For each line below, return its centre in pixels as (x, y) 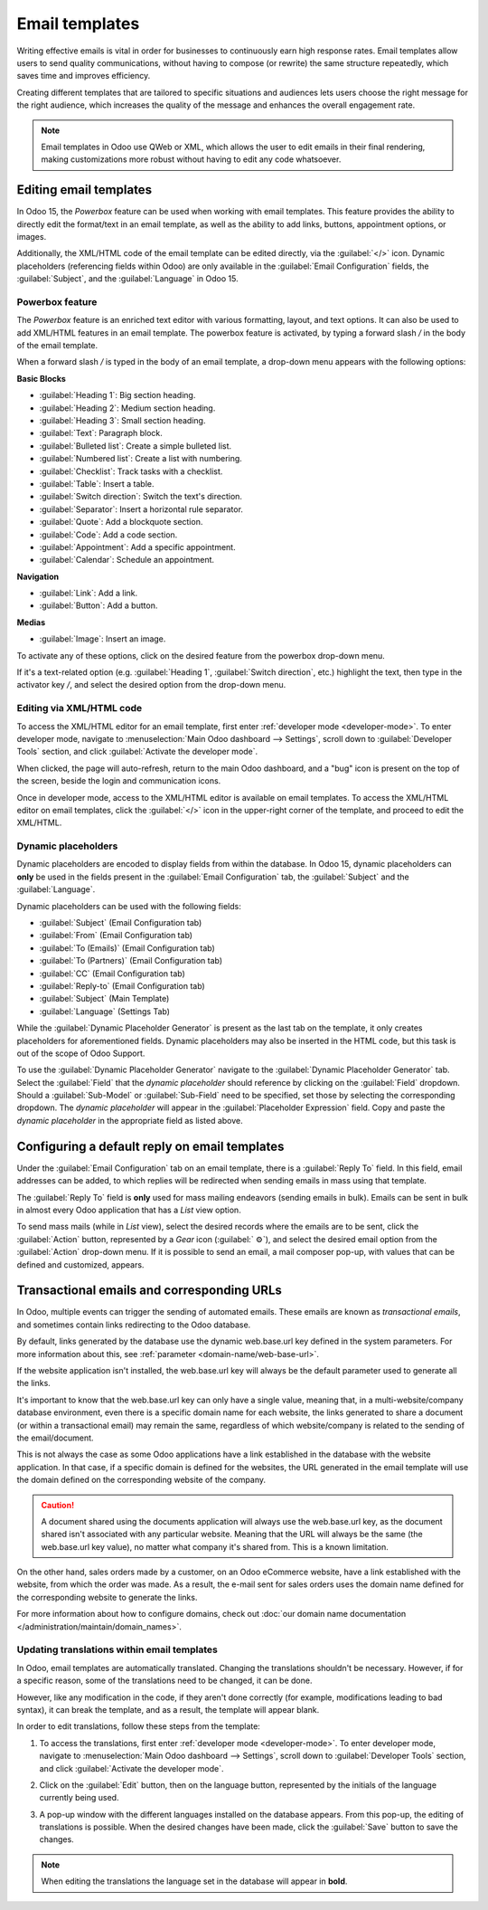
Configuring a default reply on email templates (150, 1146)
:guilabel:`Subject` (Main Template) (104, 999)
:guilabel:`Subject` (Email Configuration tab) (121, 923)
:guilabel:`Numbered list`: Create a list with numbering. (141, 459)
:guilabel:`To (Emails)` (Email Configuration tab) (127, 948)
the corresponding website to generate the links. (107, 1597)
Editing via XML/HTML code (80, 708)
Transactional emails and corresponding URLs (149, 1291)
